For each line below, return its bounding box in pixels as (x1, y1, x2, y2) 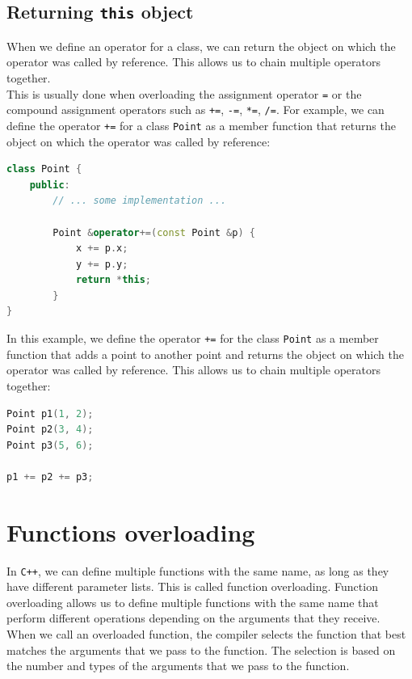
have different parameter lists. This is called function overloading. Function (6, 578, 378, 595)
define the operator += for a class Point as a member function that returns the (6, 116, 396, 133)
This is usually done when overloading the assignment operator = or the (6, 85, 362, 102)
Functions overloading (6, 515, 255, 548)
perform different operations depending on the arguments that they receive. (6, 609, 380, 626)
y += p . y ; (75, 258, 128, 270)
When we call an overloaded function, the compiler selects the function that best (6, 626, 406, 643)
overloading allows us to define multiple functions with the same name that (6, 593, 379, 610)
